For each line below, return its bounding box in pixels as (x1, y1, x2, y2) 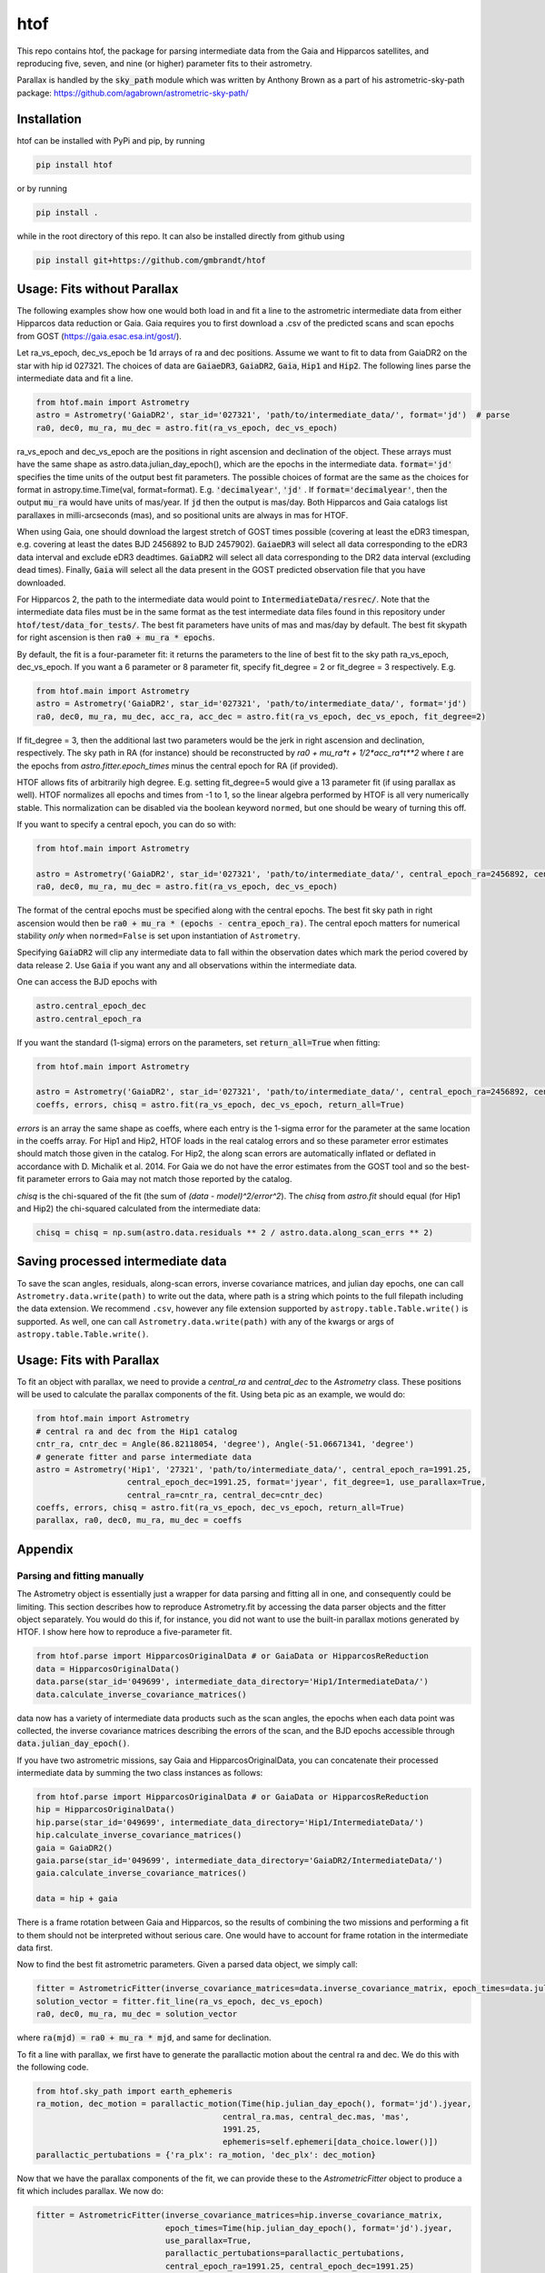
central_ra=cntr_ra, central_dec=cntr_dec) (126, 1489, 324, 1500)
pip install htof (35, 159, 114, 170)
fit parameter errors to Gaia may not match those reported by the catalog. (16, 1174, 292, 1185)
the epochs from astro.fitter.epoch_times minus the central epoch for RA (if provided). (16, 760, 339, 771)
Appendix (16, 1541, 74, 1557)
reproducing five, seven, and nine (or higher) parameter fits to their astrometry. (16, 57, 312, 68)
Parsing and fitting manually (16, 1569, 144, 1582)
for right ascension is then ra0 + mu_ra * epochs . (16, 632, 215, 643)
